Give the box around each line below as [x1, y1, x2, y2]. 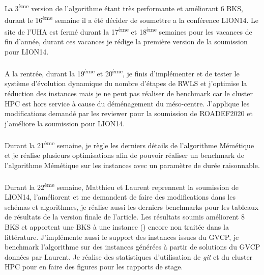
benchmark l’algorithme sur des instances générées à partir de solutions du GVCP [5, 241, 260, 252]
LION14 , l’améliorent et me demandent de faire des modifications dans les [5, 191, 236, 202]
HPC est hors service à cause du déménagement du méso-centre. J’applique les [5, 98, 250, 108]
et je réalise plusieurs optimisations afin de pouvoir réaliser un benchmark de [5, 150, 244, 160]
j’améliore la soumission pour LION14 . [5, 118, 125, 128]
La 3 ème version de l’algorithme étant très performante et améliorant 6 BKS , [5, 1, 243, 13]
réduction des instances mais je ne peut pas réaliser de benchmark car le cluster [5, 88, 253, 98]
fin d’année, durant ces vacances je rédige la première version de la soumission [5, 36, 248, 47]
